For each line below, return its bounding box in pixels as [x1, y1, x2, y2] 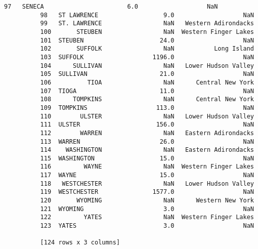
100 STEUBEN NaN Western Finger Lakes [40, 28, 254, 35]
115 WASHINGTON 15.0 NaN [40, 154, 254, 162]
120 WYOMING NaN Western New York [40, 197, 254, 204]
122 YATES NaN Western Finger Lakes [40, 214, 254, 221]
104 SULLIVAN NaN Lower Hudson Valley [40, 62, 254, 69]
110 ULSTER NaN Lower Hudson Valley [40, 112, 254, 120]
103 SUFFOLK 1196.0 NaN [40, 53, 254, 61]
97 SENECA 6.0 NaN [4, 3, 218, 10]
